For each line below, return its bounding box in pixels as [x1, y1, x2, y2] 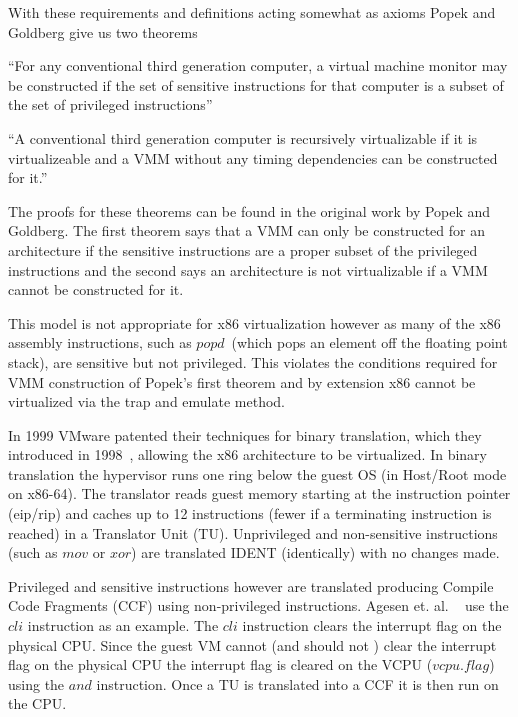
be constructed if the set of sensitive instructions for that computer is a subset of [8, 74, 504, 95]
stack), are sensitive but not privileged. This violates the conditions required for [8, 351, 498, 372]
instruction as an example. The [27, 615, 219, 636]
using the [8, 673, 65, 694]
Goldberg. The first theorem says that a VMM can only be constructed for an [8, 220, 485, 241]
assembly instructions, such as [8, 332, 192, 353]
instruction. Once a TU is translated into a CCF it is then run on [96, 673, 499, 694]
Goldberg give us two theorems [8, 21, 198, 42]
